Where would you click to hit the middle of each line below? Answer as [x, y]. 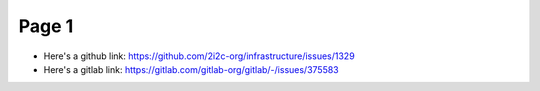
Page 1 [46, 26]
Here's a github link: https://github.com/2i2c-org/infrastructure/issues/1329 [199, 56]
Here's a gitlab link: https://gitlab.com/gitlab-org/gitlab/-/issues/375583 [191, 69]
